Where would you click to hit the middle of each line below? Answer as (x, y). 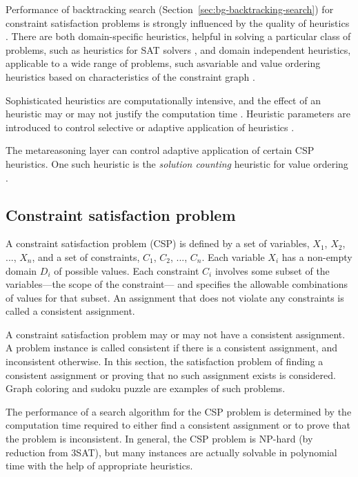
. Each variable (233, 256)
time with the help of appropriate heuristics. (99, 466)
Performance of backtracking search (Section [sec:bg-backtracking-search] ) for (170, 9)
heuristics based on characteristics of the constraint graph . (130, 76)
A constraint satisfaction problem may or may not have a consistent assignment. (176, 334)
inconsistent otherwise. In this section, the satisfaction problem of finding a (165, 361)
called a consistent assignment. (70, 311)
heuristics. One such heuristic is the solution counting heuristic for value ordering (177, 163)
